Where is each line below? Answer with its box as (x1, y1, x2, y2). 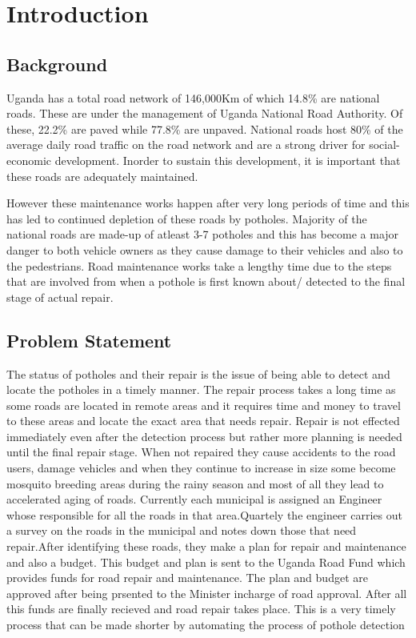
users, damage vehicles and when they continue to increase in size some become (6, 459, 396, 476)
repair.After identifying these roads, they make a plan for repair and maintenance (6, 538, 406, 555)
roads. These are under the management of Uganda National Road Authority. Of (6, 105, 403, 122)
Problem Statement (6, 327, 172, 352)
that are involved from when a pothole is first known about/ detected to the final (6, 273, 406, 290)
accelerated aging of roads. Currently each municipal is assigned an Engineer (6, 491, 382, 508)
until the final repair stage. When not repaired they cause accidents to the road (6, 443, 396, 460)
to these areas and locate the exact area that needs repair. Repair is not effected (6, 412, 400, 429)
